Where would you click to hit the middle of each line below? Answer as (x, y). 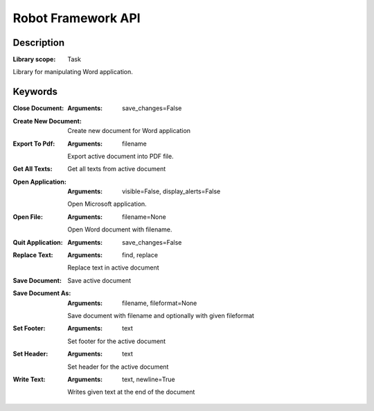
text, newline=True (149, 379)
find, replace (140, 255)
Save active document (99, 280)
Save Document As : (42, 293)
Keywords (35, 92)
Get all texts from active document (117, 169)
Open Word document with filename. (120, 229)
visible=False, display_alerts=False (171, 191)
